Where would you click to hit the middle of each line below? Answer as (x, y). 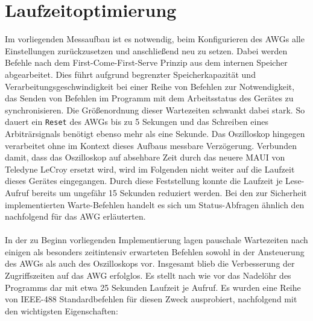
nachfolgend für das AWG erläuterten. (75, 216)
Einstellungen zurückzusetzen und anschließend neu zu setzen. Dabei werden (146, 50)
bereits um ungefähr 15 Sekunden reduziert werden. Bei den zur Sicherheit (169, 192)
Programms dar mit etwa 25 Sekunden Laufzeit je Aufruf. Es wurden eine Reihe (153, 287)
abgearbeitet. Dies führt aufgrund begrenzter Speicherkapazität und (130, 74)
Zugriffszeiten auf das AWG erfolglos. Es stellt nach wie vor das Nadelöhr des (148, 275)
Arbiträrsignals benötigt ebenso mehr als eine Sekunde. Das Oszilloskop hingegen (155, 133)
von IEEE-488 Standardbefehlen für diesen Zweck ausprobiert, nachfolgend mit (151, 299)
